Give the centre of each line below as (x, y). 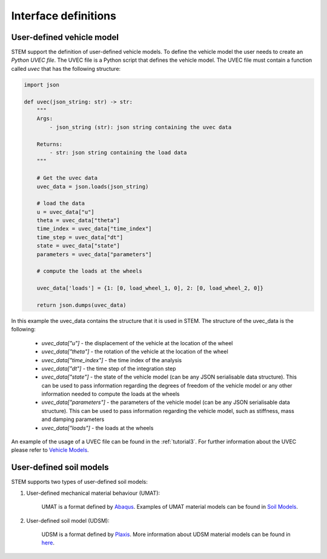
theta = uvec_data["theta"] (78, 220)
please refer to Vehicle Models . (50, 450)
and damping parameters (73, 419)
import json (42, 84)
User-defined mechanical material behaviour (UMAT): (93, 493)
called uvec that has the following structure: (66, 68)
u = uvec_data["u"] (66, 212)
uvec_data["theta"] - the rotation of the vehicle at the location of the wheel (135, 352)
